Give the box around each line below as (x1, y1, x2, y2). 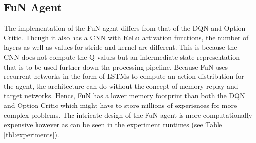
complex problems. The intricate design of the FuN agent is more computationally (4, 109, 252, 120)
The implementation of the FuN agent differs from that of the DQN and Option (4, 23, 246, 33)
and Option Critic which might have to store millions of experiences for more (4, 100, 237, 110)
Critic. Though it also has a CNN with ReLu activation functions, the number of (4, 32, 249, 42)
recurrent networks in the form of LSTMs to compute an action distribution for (4, 71, 244, 81)
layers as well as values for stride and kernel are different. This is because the (4, 42, 237, 52)
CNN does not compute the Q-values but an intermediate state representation (4, 51, 240, 62)
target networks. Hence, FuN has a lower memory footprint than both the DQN (4, 90, 245, 101)
